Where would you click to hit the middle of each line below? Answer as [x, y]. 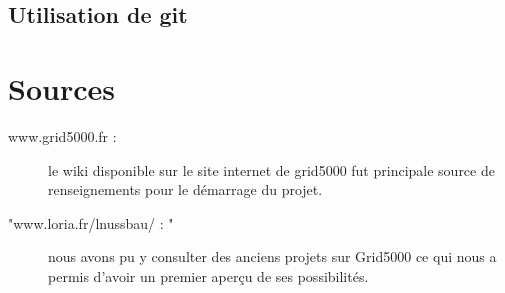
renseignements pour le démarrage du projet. [185, 189]
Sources [61, 87]
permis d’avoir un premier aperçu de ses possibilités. [208, 275]
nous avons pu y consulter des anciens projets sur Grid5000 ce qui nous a [272, 256]
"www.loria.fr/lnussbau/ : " [91, 222]
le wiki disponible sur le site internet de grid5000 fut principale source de [271, 169]
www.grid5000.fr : [62, 135]
